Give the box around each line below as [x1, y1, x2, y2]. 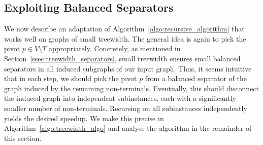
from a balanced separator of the [145, 73, 247, 84]
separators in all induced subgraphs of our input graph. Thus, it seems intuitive [4, 63, 252, 74]
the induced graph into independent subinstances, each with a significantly [4, 93, 236, 103]
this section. [4, 132, 42, 143]
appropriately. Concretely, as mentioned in [48, 43, 181, 54]
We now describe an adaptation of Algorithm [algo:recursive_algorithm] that [4, 23, 245, 34]
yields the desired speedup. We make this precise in [4, 113, 164, 123]
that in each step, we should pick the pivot [4, 73, 137, 84]
